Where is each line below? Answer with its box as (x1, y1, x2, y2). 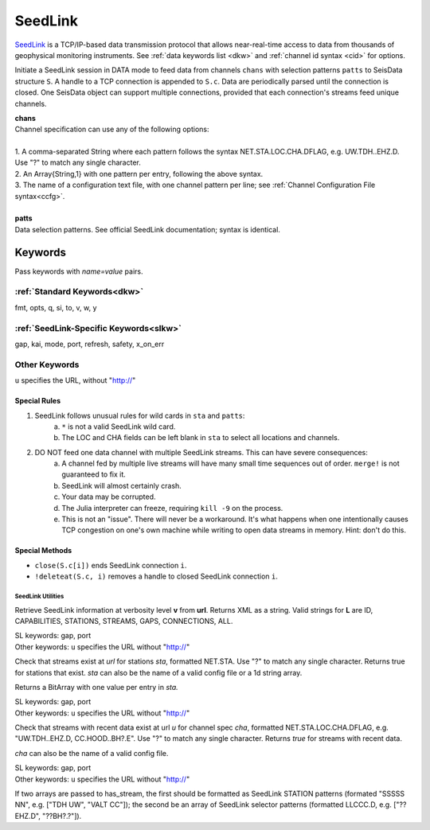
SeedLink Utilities (14, 592, 64, 600)
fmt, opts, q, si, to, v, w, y (14, 302, 97, 312)
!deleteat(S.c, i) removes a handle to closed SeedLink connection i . (34, 571, 279, 581)
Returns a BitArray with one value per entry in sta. (14, 682, 178, 692)
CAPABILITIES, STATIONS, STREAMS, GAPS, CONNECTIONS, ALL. (14, 616, 233, 625)
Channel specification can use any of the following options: (14, 124, 209, 134)
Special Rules (14, 396, 61, 406)
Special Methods (14, 546, 72, 555)
